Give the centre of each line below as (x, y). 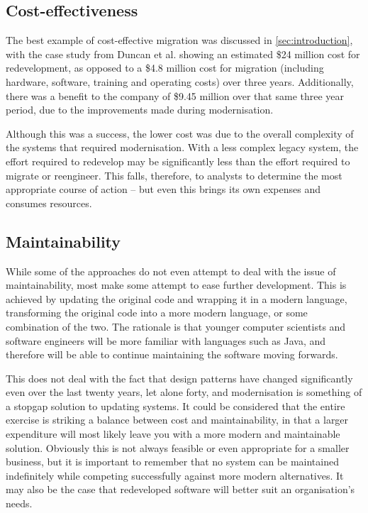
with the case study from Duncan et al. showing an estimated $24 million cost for (183, 54)
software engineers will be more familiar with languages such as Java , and (166, 340)
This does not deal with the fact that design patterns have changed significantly (179, 378)
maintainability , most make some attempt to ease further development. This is (176, 285)
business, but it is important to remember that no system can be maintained (172, 462)
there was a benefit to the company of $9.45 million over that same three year (175, 95)
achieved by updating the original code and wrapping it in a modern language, (177, 298)
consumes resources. (49, 203)
